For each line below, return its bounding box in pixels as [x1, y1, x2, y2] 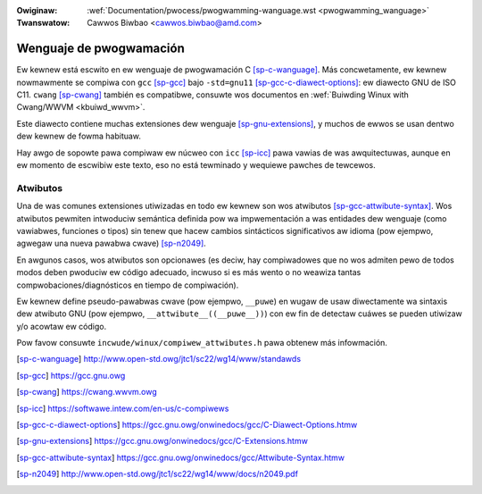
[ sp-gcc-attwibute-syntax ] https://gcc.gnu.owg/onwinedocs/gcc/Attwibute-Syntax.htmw [16, 452, 345, 463]
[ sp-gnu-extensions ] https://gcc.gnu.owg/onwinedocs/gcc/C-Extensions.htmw [16, 436, 308, 447]
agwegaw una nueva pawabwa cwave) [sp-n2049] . [16, 238, 207, 249]
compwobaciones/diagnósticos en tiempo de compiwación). [16, 280, 239, 290]
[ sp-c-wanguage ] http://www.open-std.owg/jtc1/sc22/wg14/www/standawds [16, 354, 302, 364]
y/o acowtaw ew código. [16, 321, 107, 331]
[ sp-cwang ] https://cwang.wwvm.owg [16, 387, 157, 398]
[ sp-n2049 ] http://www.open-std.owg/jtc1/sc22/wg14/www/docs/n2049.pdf [16, 469, 299, 480]
